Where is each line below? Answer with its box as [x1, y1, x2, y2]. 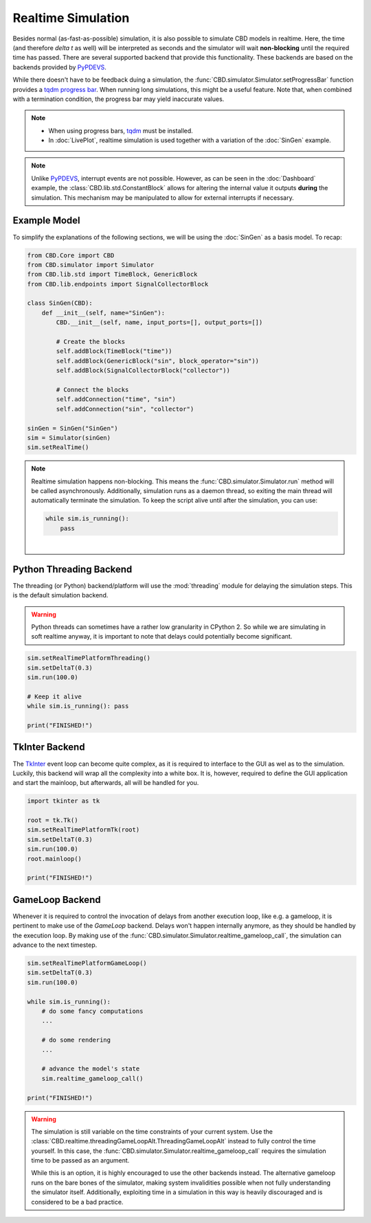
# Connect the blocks [56, 385, 129, 393]
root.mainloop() [27, 855, 82, 862]
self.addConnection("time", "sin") [56, 396, 177, 403]
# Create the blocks [56, 338, 126, 346]
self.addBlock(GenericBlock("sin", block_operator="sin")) [56, 357, 260, 365]
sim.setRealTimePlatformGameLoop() [27, 959, 147, 968]
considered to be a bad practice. [31, 1198, 124, 1206]
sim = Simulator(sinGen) [27, 433, 111, 442]
